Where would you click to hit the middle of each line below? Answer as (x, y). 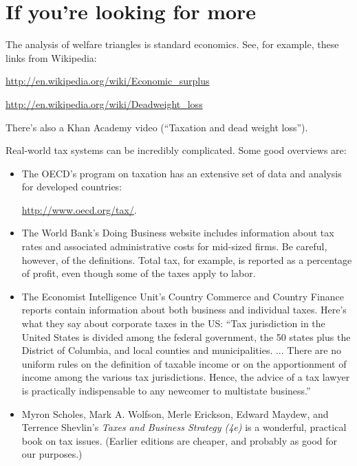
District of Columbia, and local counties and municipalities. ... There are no (181, 350)
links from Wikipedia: (51, 57)
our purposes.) (52, 454)
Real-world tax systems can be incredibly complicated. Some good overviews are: (176, 150)
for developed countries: (72, 187)
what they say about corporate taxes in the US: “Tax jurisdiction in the (173, 323)
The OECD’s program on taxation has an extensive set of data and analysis (182, 173)
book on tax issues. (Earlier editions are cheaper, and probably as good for (179, 440)
